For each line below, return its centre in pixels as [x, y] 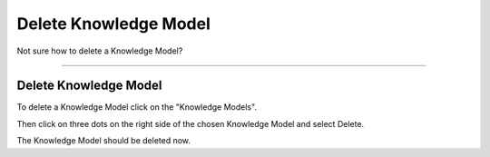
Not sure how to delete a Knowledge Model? [100, 51]
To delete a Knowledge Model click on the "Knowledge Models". [137, 107]
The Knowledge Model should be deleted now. [103, 141]
